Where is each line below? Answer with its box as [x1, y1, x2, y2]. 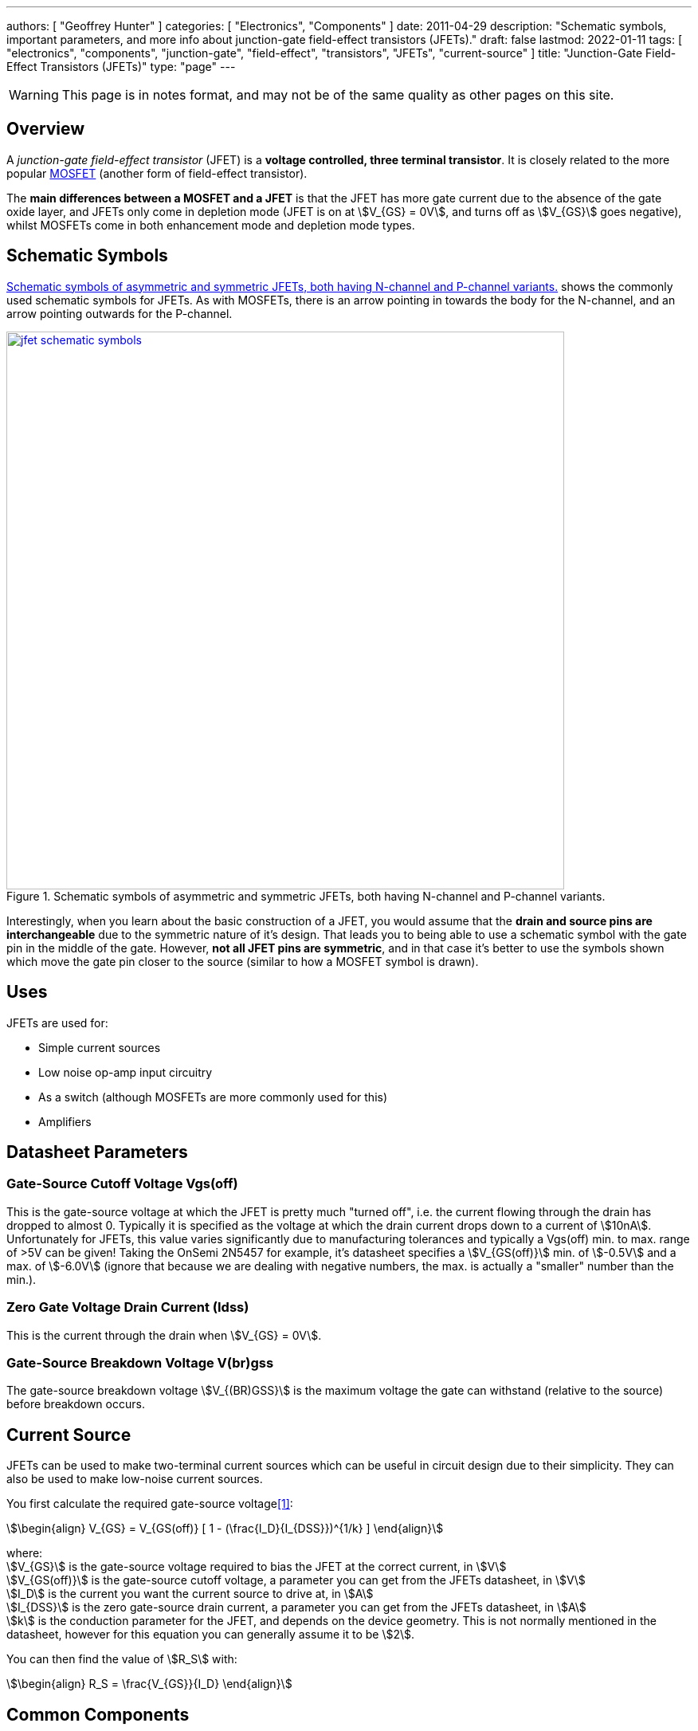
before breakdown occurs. [6, 1397, 145, 1411]
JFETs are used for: [6, 1015, 108, 1030]
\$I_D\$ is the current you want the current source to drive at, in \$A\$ [6, 1587, 374, 1601]
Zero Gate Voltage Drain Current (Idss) [6, 1299, 249, 1316]
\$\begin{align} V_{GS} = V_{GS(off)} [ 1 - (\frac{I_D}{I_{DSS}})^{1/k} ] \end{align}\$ [6, 1521, 444, 1536]
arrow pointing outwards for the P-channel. [6, 306, 233, 320]
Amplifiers [38, 1114, 92, 1128]
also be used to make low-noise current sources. [6, 1472, 263, 1486]
